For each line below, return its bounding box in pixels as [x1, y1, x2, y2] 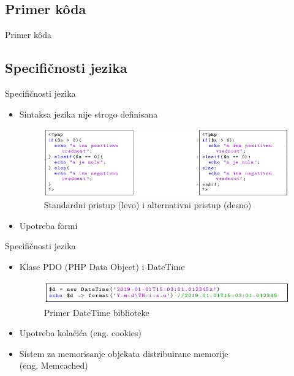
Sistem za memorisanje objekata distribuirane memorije [19, 347, 228, 359]
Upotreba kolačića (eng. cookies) [19, 326, 142, 339]
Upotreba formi [19, 219, 78, 231]
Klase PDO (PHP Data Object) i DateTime [19, 260, 185, 273]
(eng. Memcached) [19, 359, 88, 372]
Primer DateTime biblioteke [43, 306, 149, 318]
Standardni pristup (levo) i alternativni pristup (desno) [43, 198, 252, 211]
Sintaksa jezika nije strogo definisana [19, 107, 158, 120]
